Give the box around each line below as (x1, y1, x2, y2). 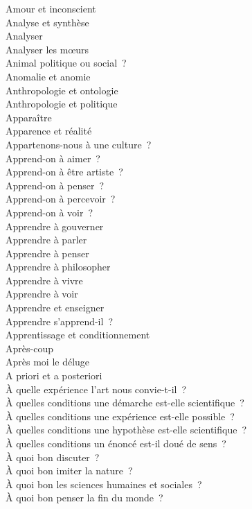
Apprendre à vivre (6, 273, 83, 287)
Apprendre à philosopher (6, 259, 111, 274)
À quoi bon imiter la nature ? (6, 463, 133, 478)
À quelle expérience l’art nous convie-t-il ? (6, 381, 187, 396)
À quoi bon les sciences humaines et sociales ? (6, 476, 202, 491)
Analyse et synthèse (6, 15, 89, 29)
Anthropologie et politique (6, 96, 118, 111)
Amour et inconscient (6, 1, 96, 15)
